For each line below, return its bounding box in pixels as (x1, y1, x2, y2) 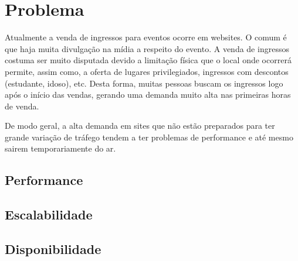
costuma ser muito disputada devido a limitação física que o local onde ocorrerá (5, 54, 292, 66)
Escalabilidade (5, 205, 93, 224)
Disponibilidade (5, 240, 101, 258)
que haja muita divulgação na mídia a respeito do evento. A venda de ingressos (5, 42, 289, 54)
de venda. (5, 99, 39, 112)
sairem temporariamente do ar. (5, 142, 116, 154)
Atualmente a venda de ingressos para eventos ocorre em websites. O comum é (5, 31, 287, 43)
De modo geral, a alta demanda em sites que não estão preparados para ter (5, 119, 275, 132)
